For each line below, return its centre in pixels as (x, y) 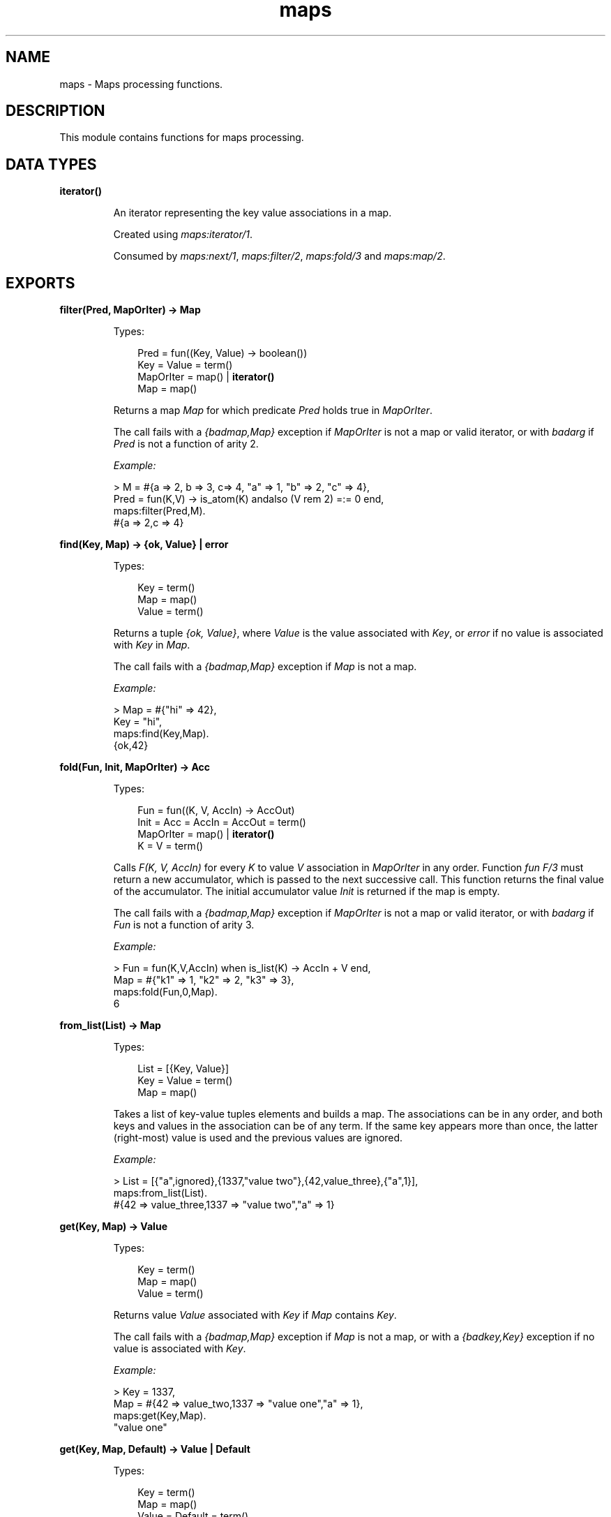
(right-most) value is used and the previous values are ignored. (258, 1138)
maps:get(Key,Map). (160, 1416)
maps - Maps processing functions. (141, 84)
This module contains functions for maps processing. (182, 138)
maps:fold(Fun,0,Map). (165, 992)
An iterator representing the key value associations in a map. (252, 213)
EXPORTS (40, 283)
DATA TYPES (51, 164)
